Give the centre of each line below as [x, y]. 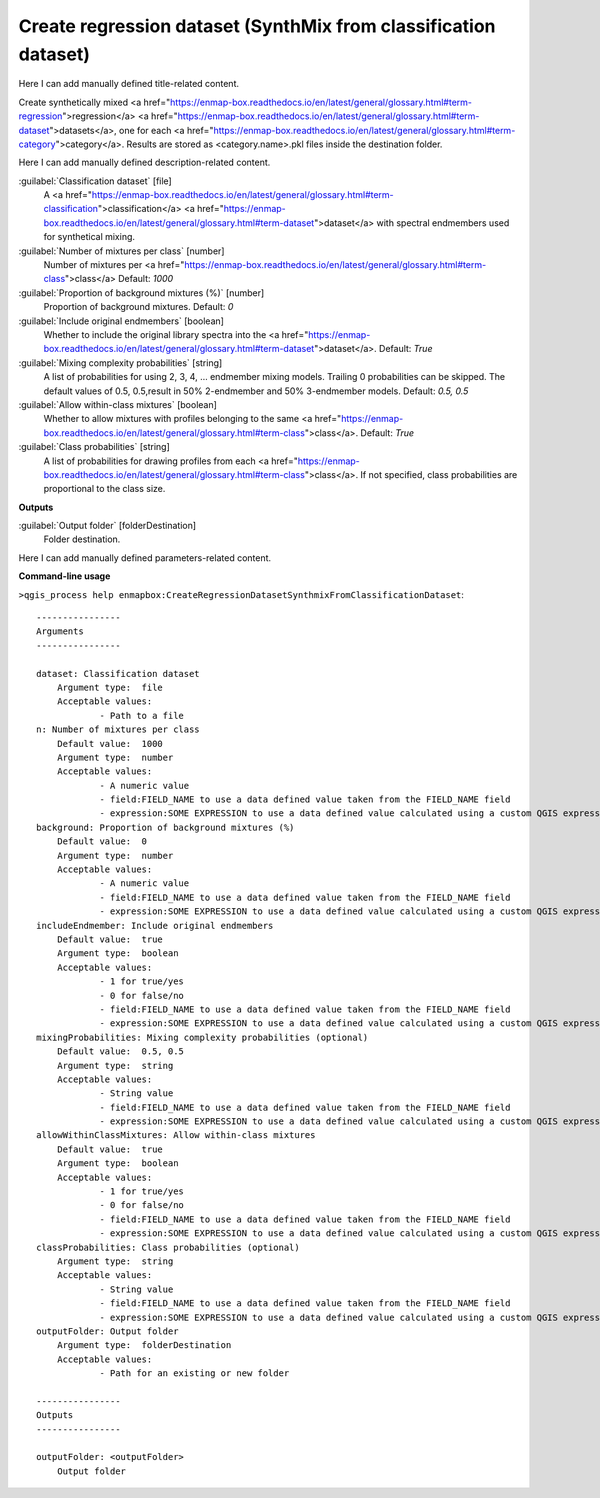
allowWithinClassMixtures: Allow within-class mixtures [176, 1135]
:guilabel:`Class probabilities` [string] [94, 447]
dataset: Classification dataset [118, 673]
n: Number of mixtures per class [118, 729]
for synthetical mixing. [89, 237]
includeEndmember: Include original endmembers [155, 925]
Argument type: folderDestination [144, 1345]
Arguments [60, 631]
